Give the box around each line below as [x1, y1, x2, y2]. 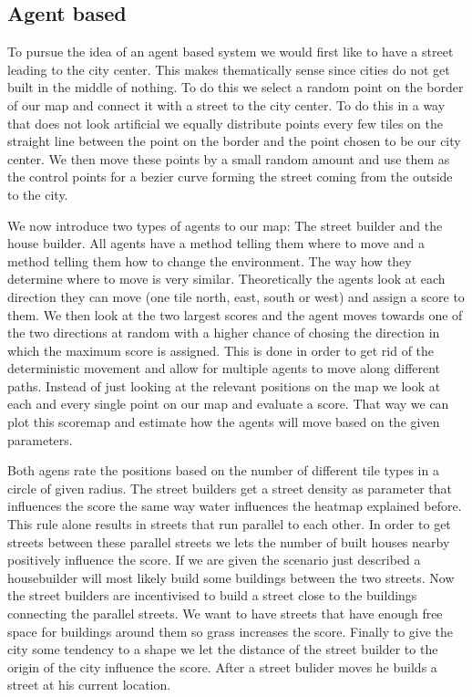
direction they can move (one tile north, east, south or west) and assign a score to [7, 286, 465, 306]
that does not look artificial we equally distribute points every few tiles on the [7, 113, 443, 132]
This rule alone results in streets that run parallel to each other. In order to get [7, 515, 451, 534]
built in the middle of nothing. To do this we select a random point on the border [7, 78, 464, 97]
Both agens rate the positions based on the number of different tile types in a [7, 461, 439, 480]
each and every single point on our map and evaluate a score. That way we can [7, 394, 449, 413]
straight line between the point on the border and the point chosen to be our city [7, 131, 461, 151]
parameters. [7, 430, 73, 449]
